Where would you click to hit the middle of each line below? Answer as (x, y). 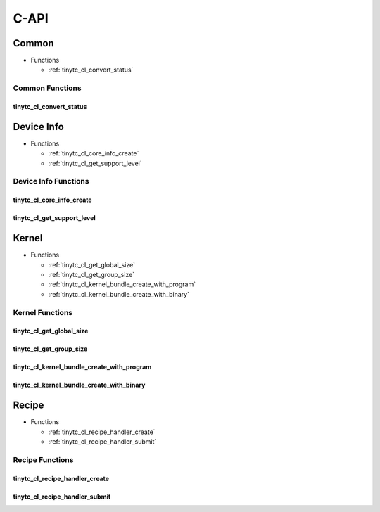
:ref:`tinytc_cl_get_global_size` (92, 264)
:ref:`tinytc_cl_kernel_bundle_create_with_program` (122, 284)
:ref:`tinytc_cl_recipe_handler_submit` (102, 441)
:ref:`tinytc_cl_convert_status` (91, 70)
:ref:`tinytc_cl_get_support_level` (95, 163)
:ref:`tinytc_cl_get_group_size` (91, 274)
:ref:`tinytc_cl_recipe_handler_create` (102, 432)
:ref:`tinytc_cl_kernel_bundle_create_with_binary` (119, 294)
